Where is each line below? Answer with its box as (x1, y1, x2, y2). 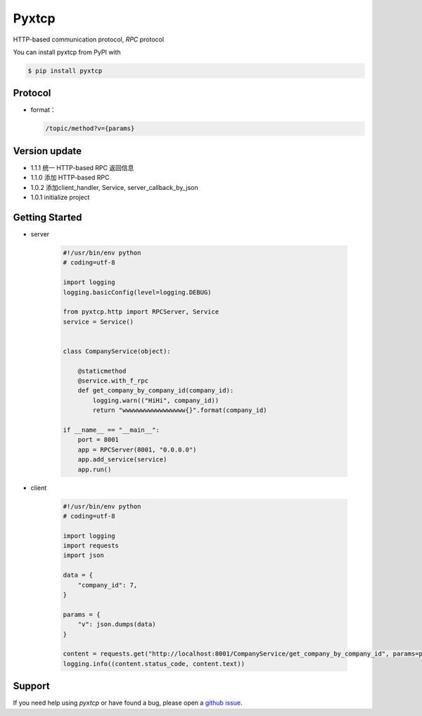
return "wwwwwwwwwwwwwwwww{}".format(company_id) (92, 407, 267, 414)
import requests (63, 542, 120, 550)
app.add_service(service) (77, 456, 167, 464)
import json (63, 551, 105, 559)
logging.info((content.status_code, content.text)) (63, 660, 245, 667)
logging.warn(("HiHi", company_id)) (92, 396, 219, 404)
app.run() (77, 465, 112, 473)
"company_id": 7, (77, 581, 138, 589)
